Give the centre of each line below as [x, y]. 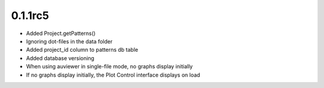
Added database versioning [60, 58]
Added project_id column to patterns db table [82, 50]
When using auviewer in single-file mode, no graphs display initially [109, 67]
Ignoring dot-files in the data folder [69, 41]
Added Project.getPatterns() [61, 33]
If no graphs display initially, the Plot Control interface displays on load [113, 75]
